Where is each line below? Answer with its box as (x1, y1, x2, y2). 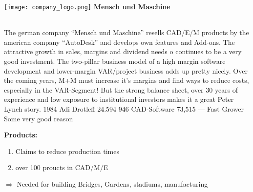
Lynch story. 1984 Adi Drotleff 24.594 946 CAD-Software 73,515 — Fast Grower (4, 104, 244, 114)
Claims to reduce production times (15, 146, 119, 156)
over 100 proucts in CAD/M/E (15, 162, 108, 173)
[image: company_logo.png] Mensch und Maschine (4, 1, 170, 11)
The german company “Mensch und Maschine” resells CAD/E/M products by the (4, 27, 249, 38)
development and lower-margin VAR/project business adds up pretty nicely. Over (4, 65, 248, 76)
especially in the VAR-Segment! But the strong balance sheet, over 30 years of (4, 84, 238, 95)
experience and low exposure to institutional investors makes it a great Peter (4, 94, 234, 104)
